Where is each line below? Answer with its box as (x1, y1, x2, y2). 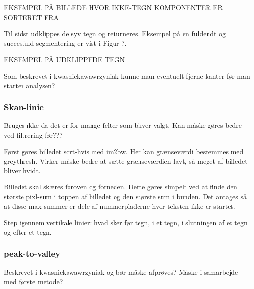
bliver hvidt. (4, 165, 41, 175)
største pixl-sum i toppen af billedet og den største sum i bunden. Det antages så (4, 191, 247, 201)
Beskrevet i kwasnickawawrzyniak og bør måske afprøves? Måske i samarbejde (4, 267, 238, 277)
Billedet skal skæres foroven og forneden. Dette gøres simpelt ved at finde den (4, 182, 237, 192)
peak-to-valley (4, 248, 60, 260)
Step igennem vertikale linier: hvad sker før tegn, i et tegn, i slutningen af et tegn (4, 217, 248, 227)
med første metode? (4, 276, 63, 287)
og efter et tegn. (4, 227, 52, 237)
